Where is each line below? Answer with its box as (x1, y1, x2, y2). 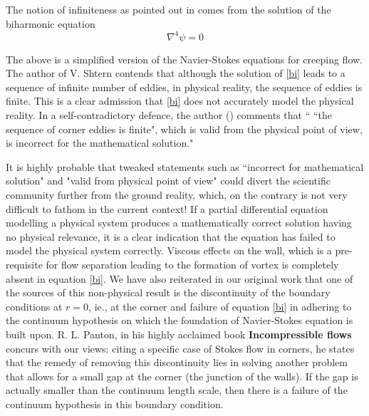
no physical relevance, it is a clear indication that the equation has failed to (6, 229, 336, 244)
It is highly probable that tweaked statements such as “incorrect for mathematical (6, 159, 364, 174)
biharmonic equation (6, 16, 95, 31)
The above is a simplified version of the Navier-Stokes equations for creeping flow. (6, 51, 363, 66)
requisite (6, 257, 43, 271)
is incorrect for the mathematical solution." (6, 135, 194, 150)
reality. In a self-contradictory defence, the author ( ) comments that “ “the (6, 108, 333, 123)
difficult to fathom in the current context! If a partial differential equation (6, 201, 328, 216)
